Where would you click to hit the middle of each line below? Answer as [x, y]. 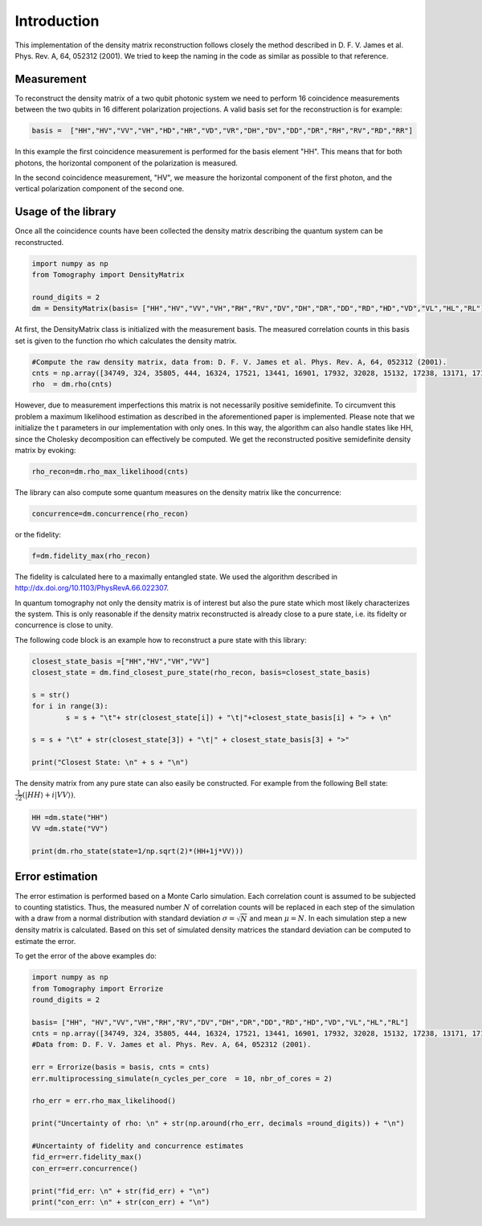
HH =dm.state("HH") [70, 817]
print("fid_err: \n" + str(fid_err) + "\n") [121, 1191]
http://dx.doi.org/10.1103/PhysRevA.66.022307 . [92, 588]
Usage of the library [65, 212]
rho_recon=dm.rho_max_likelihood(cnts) [110, 471]
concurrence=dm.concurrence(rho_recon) [110, 513]
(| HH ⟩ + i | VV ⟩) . [49, 795]
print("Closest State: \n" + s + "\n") [110, 762]
